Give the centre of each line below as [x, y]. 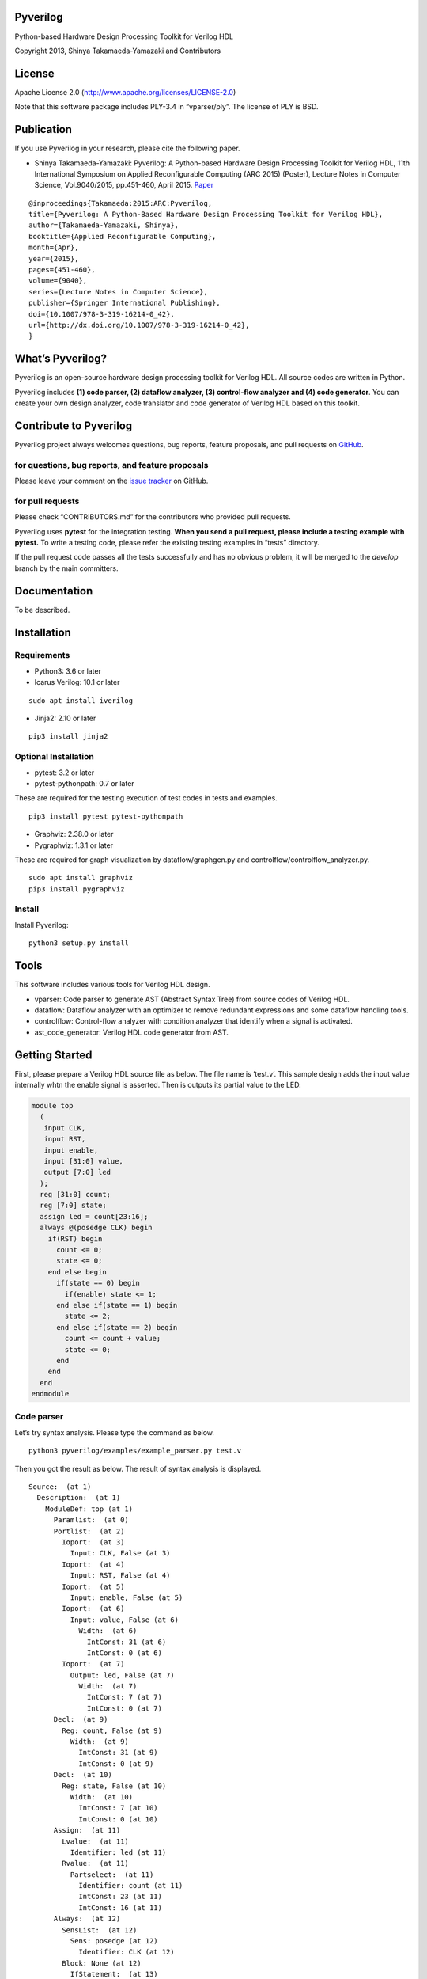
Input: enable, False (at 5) [127, 1597]
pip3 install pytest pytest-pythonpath [106, 816]
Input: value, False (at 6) [125, 1620]
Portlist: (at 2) [89, 1531]
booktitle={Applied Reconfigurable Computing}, [123, 236]
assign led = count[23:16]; [94, 1216]
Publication [43, 129]
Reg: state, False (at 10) [114, 1786]
